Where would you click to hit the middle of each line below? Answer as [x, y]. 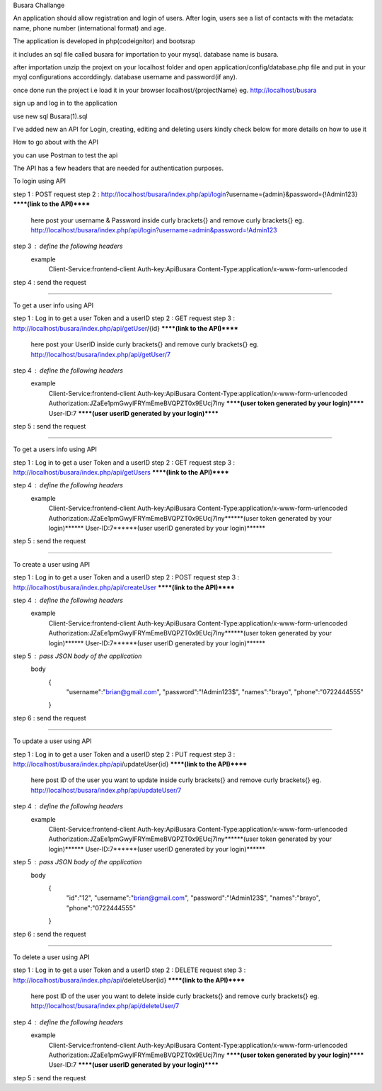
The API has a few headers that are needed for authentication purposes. [118, 168]
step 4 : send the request [50, 282]
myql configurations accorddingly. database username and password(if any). [125, 77]
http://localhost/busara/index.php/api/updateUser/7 [106, 790]
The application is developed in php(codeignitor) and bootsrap [104, 41]
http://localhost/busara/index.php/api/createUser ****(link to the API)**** [124, 587]
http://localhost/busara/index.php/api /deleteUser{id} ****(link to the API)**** [129, 980]
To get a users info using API [55, 449]
